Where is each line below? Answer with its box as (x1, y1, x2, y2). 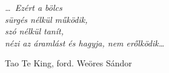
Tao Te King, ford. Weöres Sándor (5, 57, 132, 69)
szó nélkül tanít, (5, 25, 64, 37)
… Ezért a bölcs (5, 1, 62, 13)
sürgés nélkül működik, (5, 13, 88, 25)
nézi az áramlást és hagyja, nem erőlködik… (5, 36, 165, 49)
